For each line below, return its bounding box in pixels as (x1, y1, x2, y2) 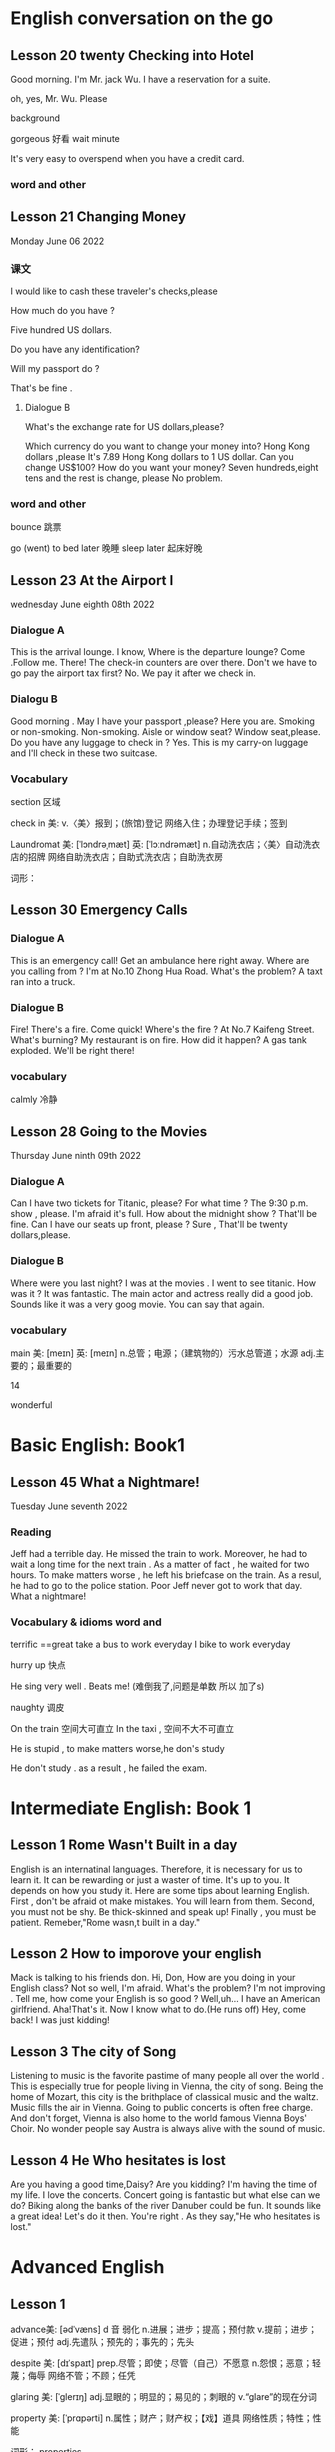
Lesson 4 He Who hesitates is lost (10, 2152, 227, 2169)
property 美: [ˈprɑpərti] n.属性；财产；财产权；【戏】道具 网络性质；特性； (10, 2412, 313, 2424)
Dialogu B (10, 692, 58, 706)
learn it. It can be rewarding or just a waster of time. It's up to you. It (10, 1873, 290, 1886)
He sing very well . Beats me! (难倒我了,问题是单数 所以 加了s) (10, 1680, 265, 1692)
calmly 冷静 (10, 1093, 58, 1106)
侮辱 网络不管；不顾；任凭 (27, 2370, 136, 2382)
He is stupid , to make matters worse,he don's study (10, 1742, 225, 1754)
